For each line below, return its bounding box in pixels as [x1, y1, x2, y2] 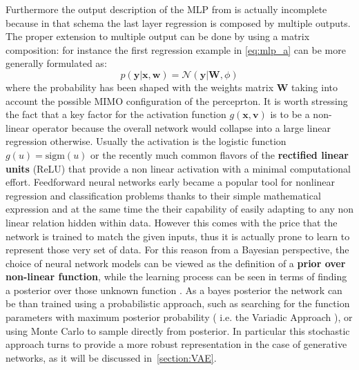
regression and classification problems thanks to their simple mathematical [6, 188, 321, 202]
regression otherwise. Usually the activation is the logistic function [6, 134, 287, 148]
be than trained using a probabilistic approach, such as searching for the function [6, 296, 350, 311]
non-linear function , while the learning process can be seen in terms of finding [6, 269, 347, 284]
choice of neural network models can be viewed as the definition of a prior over [6, 255, 346, 270]
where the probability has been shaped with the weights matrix [6, 79, 274, 94]
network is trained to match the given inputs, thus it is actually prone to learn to [6, 228, 350, 243]
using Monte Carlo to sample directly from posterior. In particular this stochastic [6, 323, 350, 338]
